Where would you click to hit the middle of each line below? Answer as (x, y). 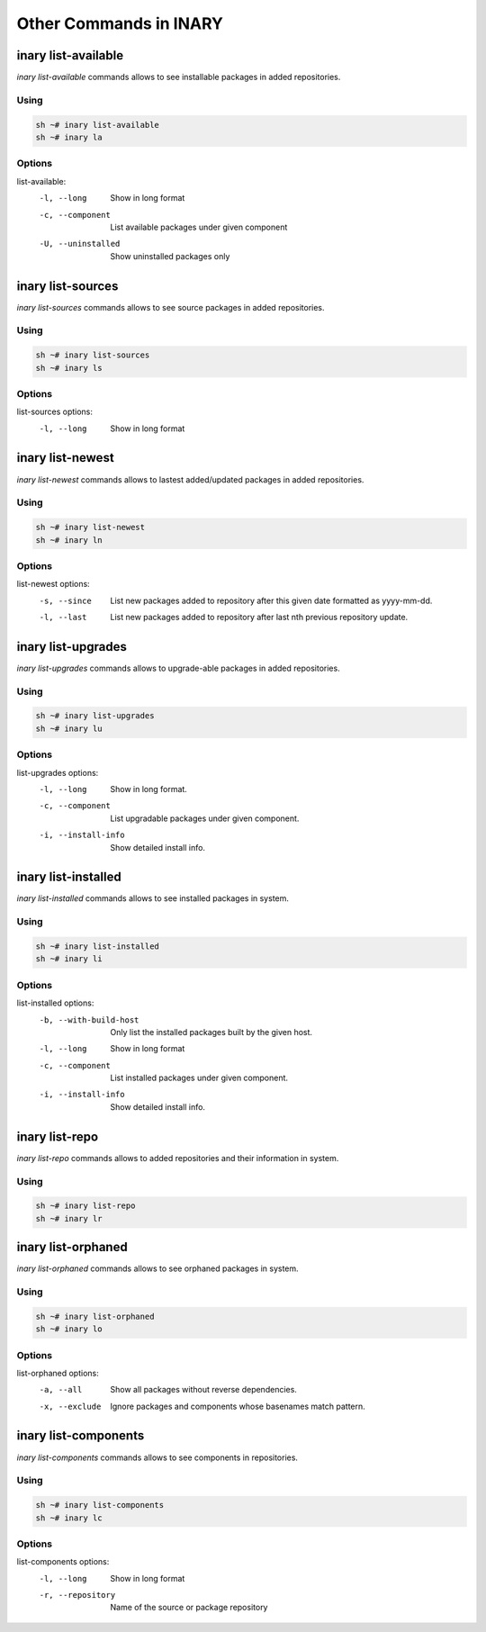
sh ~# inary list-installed (97, 947)
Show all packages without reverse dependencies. (203, 1390)
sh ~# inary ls (69, 368)
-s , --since (65, 600)
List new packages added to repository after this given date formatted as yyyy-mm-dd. (271, 600)
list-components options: (63, 1562)
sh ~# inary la (69, 137)
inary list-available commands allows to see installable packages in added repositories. (179, 77)
